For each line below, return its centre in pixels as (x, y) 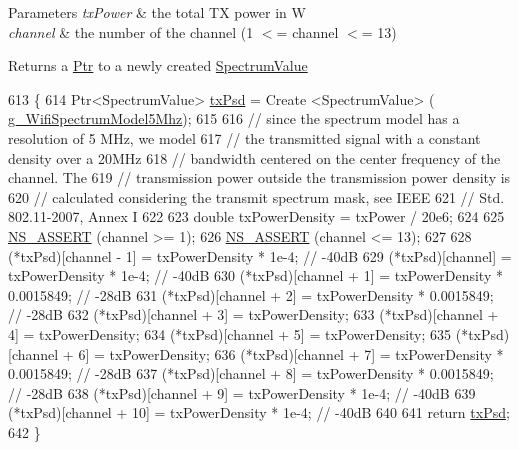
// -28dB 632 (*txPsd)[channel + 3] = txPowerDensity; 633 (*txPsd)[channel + (253, 314)
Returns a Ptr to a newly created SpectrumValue (158, 65)
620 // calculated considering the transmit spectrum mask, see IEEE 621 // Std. (256, 196)
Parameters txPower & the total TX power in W (157, 12)
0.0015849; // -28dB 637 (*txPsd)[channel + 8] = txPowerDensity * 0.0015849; (251, 373)
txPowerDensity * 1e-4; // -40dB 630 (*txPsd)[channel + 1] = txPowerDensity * (255, 275)
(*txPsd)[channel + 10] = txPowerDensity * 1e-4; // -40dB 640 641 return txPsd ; (259, 412)
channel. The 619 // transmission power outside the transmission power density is (259, 177)
